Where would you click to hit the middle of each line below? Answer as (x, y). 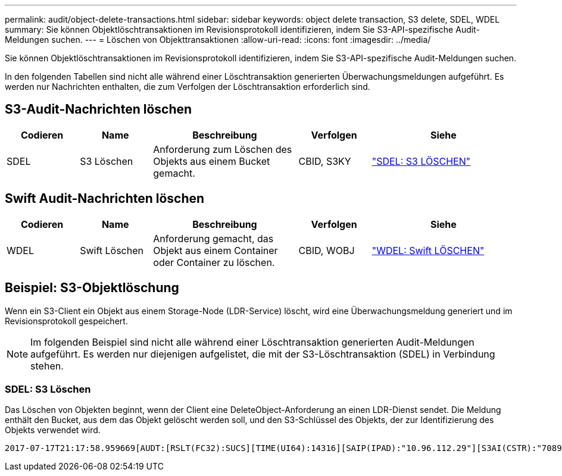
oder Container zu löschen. (214, 262)
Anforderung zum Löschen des (223, 149)
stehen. (47, 366)
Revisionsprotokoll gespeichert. (66, 321)
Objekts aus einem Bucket (212, 161)
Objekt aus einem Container (216, 250)
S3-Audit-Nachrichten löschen (99, 109)
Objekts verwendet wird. (53, 430)
